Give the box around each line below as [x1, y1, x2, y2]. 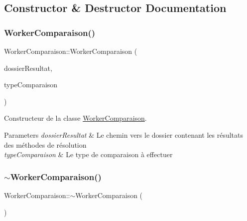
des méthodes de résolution [4, 139, 87, 150]
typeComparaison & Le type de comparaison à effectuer [4, 149, 173, 160]
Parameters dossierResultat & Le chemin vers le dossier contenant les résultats [4, 129, 244, 140]
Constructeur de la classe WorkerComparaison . [4, 113, 147, 123]
